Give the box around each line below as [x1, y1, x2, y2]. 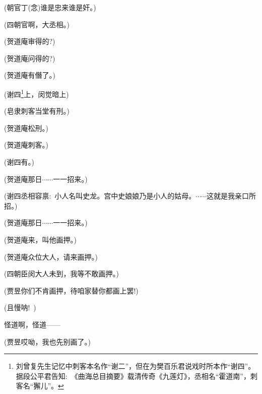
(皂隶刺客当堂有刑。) [4, 106, 70, 116]
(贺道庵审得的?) [4, 36, 55, 46]
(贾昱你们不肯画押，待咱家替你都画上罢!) [4, 285, 139, 295]
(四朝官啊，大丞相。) [4, 19, 70, 29]
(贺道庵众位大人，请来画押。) [4, 251, 98, 262]
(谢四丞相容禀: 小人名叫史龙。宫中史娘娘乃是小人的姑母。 [4, 190, 196, 201]
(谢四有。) [4, 157, 34, 167]
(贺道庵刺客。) [4, 139, 48, 150]
